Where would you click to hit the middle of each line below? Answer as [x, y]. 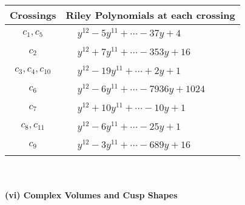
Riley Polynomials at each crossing [150, 15]
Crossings [33, 15]
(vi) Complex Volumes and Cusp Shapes [91, 194]
